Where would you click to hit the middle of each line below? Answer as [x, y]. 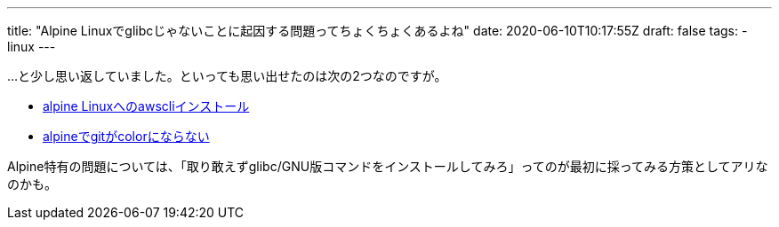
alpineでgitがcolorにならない [126, 136]
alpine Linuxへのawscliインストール [146, 106]
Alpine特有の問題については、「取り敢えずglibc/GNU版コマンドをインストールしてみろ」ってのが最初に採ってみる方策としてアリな [388, 166]
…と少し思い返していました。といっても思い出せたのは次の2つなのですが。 [227, 76]
